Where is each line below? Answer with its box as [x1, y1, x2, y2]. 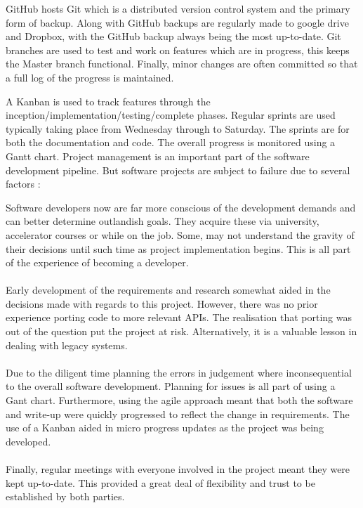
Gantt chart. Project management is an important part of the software [6, 148, 310, 163]
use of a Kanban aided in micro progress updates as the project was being [6, 420, 324, 435]
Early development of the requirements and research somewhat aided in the [6, 282, 331, 297]
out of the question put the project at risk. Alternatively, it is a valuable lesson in [6, 324, 357, 339]
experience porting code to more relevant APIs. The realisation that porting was [6, 310, 352, 325]
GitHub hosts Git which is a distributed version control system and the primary [6, 1, 350, 15]
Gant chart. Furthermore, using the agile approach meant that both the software [6, 393, 353, 408]
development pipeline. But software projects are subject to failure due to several [6, 162, 350, 177]
